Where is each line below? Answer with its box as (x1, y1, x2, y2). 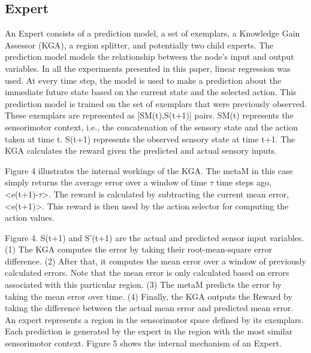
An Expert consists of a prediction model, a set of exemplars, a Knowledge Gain (5, 27, 300, 39)
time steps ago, (216, 176, 271, 188)
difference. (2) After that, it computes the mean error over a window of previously (5, 254, 306, 267)
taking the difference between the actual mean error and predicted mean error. (5, 302, 294, 314)
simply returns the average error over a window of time (5, 176, 207, 188)
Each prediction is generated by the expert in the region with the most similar (5, 325, 293, 337)
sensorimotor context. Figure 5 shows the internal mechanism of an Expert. (5, 337, 282, 349)
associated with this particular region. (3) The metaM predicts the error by (5, 278, 282, 291)
